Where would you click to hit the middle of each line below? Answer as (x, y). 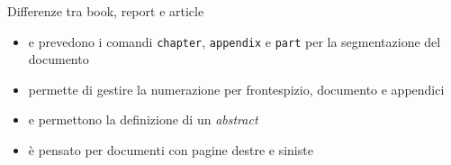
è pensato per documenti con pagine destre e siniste (171, 150)
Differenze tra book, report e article (106, 11)
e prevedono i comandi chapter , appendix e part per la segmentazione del (235, 41)
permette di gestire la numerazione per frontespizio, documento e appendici (236, 89)
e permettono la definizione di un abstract (143, 119)
